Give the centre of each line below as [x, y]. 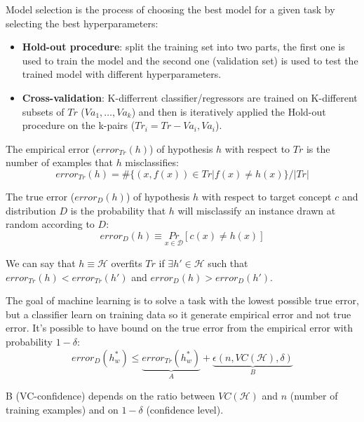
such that [228, 263]
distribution [31, 210]
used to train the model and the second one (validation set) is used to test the [190, 60]
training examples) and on [62, 409]
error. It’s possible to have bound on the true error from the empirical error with [179, 328]
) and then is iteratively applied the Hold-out [229, 111]
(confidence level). [185, 409]
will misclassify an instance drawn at [257, 210]
